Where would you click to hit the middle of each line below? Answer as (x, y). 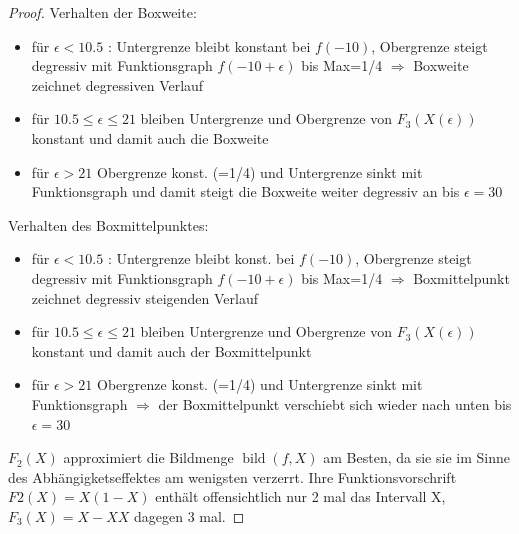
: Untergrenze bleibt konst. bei (201, 258)
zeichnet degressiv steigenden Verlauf (145, 297)
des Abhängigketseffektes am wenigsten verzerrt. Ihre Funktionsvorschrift (232, 476)
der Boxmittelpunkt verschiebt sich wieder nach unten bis (335, 403)
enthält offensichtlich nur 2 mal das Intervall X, (300, 496)
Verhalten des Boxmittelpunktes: (108, 224)
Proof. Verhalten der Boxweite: (102, 12)
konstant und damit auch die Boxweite (150, 137)
